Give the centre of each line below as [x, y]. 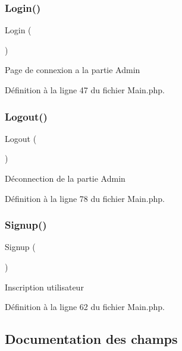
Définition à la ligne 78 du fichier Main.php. [85, 198]
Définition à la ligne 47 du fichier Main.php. [85, 90]
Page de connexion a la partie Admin [73, 70]
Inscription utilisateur [44, 287]
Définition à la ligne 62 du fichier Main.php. [85, 307]
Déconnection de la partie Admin [65, 178]
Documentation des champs [91, 339]
